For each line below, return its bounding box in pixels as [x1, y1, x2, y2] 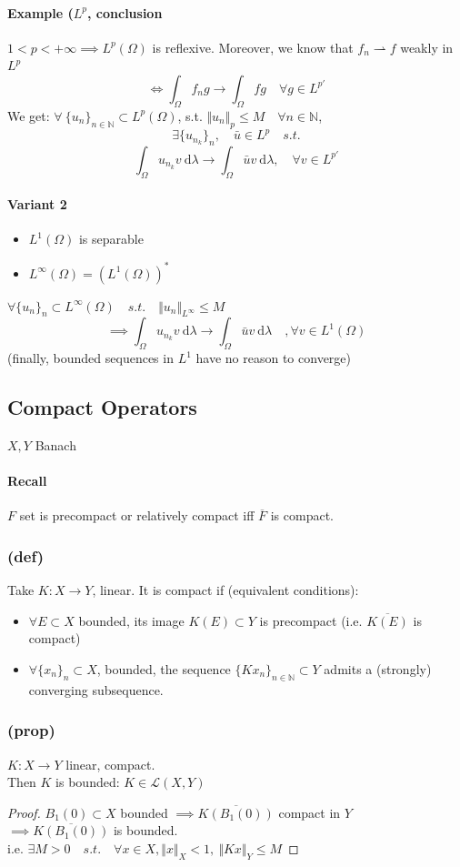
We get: [7, 106, 50, 125]
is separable [78, 229, 144, 248]
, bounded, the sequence [96, 659, 231, 678]
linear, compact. [65, 754, 155, 773]
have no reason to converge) [195, 348, 352, 368]
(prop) [7, 719, 55, 741]
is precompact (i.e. [259, 610, 363, 630]
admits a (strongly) [324, 659, 432, 678]
